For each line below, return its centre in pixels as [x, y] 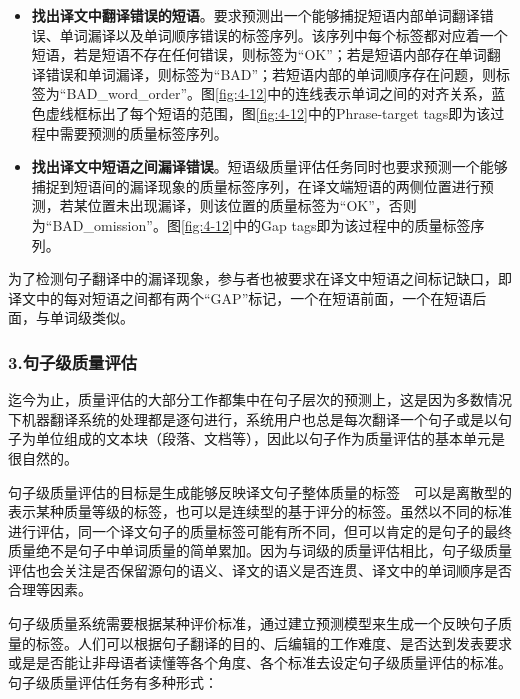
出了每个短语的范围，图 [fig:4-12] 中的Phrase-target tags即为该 [296, 112]
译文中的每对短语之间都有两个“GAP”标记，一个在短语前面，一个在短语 [240, 297]
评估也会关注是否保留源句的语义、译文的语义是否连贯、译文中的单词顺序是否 [260, 569]
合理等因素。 [50, 589]
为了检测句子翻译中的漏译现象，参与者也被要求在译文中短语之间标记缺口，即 [260, 278]
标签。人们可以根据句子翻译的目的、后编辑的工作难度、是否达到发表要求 [273, 642]
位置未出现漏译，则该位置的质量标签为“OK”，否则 [252, 205]
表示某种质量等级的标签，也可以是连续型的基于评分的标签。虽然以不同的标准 [260, 511]
